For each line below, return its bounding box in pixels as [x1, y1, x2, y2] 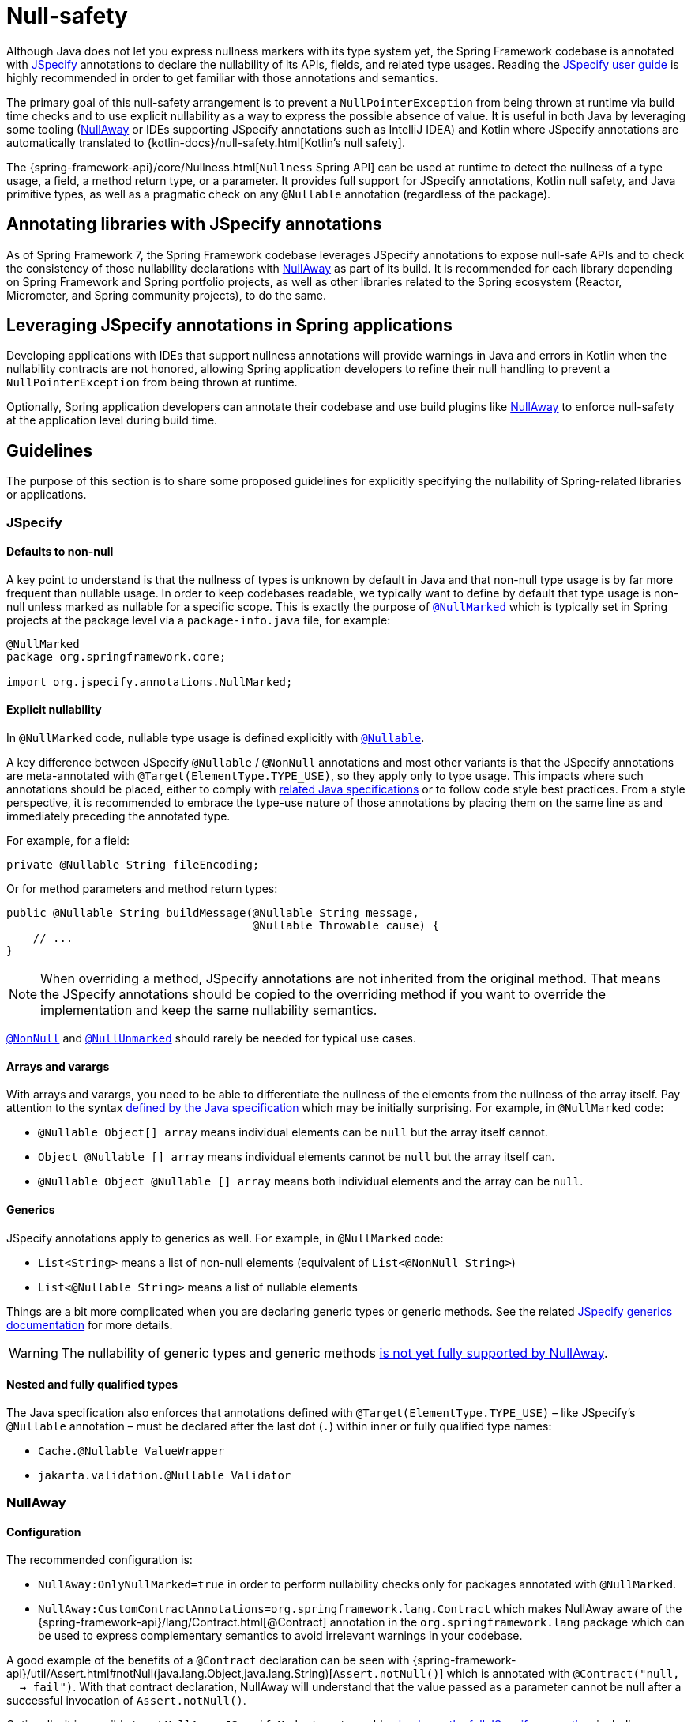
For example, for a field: [6, 834, 130, 848]
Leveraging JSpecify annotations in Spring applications [6, 315, 453, 336]
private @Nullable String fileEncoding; [6, 858, 260, 872]
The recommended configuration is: [6, 1553, 193, 1567]
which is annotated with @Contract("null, [446, 1667, 680, 1681]
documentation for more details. [6, 1317, 173, 1332]
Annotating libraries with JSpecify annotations [6, 214, 382, 235]
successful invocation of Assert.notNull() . [6, 1694, 246, 1708]
